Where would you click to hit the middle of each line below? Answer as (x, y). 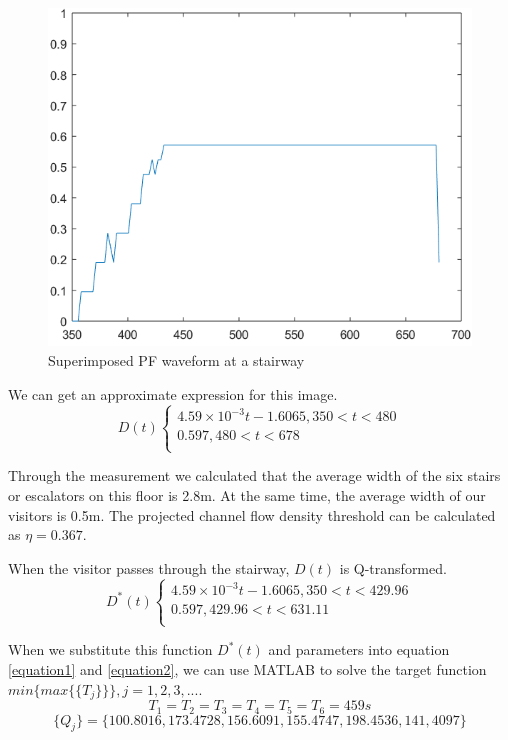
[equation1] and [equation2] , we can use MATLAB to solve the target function (247, 669)
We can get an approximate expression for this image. (173, 393)
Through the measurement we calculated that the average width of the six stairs (254, 475)
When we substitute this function (110, 649)
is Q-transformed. (393, 567)
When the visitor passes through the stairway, (149, 567)
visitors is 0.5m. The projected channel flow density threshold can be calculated (252, 514)
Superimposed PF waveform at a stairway (176, 360)
